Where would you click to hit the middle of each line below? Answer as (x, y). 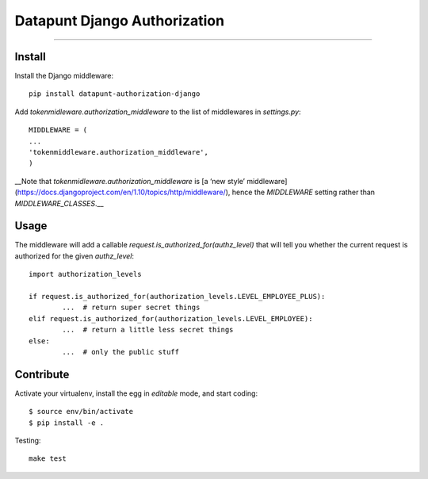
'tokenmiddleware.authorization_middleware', (119, 152)
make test (48, 459)
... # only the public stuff (121, 352)
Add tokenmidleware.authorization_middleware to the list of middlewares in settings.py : (158, 112)
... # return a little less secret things (148, 330)
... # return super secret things (131, 308)
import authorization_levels (85, 274)
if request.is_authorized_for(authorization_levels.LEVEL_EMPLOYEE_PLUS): (177, 297)
